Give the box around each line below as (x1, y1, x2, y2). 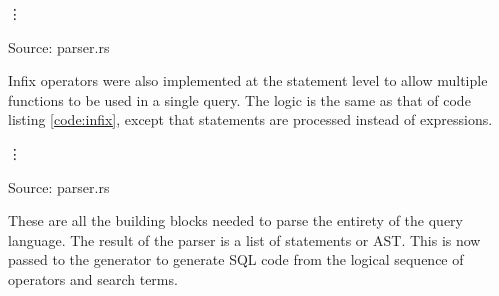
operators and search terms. (8, 268, 178, 289)
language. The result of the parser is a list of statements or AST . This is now (8, 229, 481, 250)
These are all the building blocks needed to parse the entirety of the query (8, 210, 463, 231)
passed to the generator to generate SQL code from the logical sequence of (8, 249, 464, 270)
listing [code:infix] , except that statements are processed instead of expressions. (8, 109, 493, 130)
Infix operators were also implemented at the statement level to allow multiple (8, 70, 488, 91)
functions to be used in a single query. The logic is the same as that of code (8, 89, 471, 110)
